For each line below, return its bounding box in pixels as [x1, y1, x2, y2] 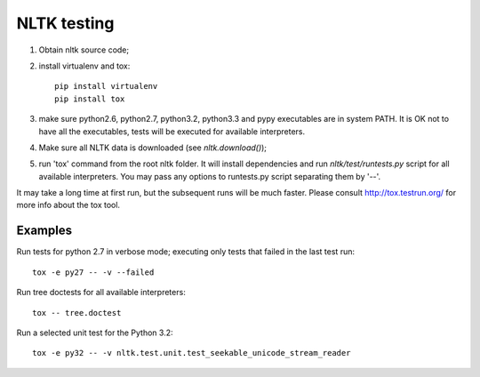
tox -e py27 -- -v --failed [32, 267, 155, 277]
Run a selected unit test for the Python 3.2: [16, 327, 173, 338]
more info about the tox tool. [16, 200, 120, 211]
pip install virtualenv [54, 81, 158, 92]
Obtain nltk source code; [38, 44, 130, 55]
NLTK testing [16, 13, 115, 33]
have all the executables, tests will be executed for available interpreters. [38, 125, 306, 137]
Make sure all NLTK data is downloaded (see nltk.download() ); [38, 142, 267, 153]
